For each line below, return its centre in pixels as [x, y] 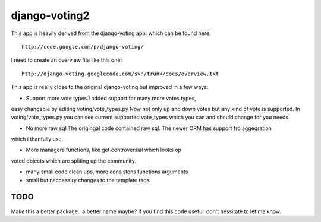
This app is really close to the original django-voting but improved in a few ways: [110, 87]
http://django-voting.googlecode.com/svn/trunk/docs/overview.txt [120, 74]
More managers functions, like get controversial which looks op [103, 150]
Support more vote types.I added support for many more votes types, [111, 98]
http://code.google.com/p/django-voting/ [83, 47]
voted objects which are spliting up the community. [73, 161]
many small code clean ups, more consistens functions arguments [107, 172]
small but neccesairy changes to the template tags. [89, 180]
